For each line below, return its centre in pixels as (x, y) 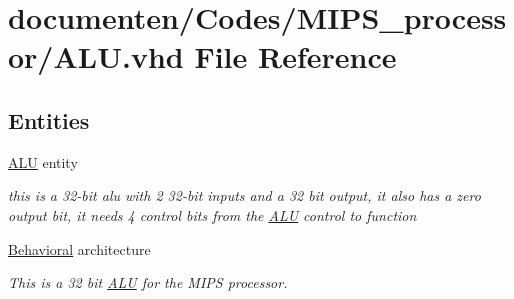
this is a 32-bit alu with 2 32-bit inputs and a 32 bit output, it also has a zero (244, 195)
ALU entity (43, 161)
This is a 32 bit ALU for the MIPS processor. (148, 282)
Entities (49, 119)
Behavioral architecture (79, 248)
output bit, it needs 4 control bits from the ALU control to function (212, 214)
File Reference (295, 56)
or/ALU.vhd (96, 56)
